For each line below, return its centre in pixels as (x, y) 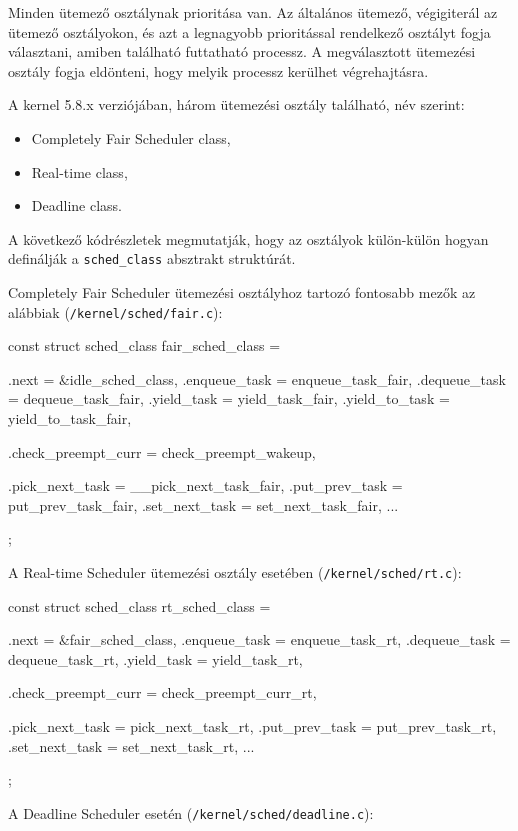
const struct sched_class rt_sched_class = (139, 605)
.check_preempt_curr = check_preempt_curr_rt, (162, 692)
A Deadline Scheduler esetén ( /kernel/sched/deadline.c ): (191, 812)
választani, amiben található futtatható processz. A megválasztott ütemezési (242, 51)
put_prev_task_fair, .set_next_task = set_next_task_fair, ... (203, 504)
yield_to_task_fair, (70, 418)
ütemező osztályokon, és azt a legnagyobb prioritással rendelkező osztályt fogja (249, 31)
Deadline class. (76, 205)
